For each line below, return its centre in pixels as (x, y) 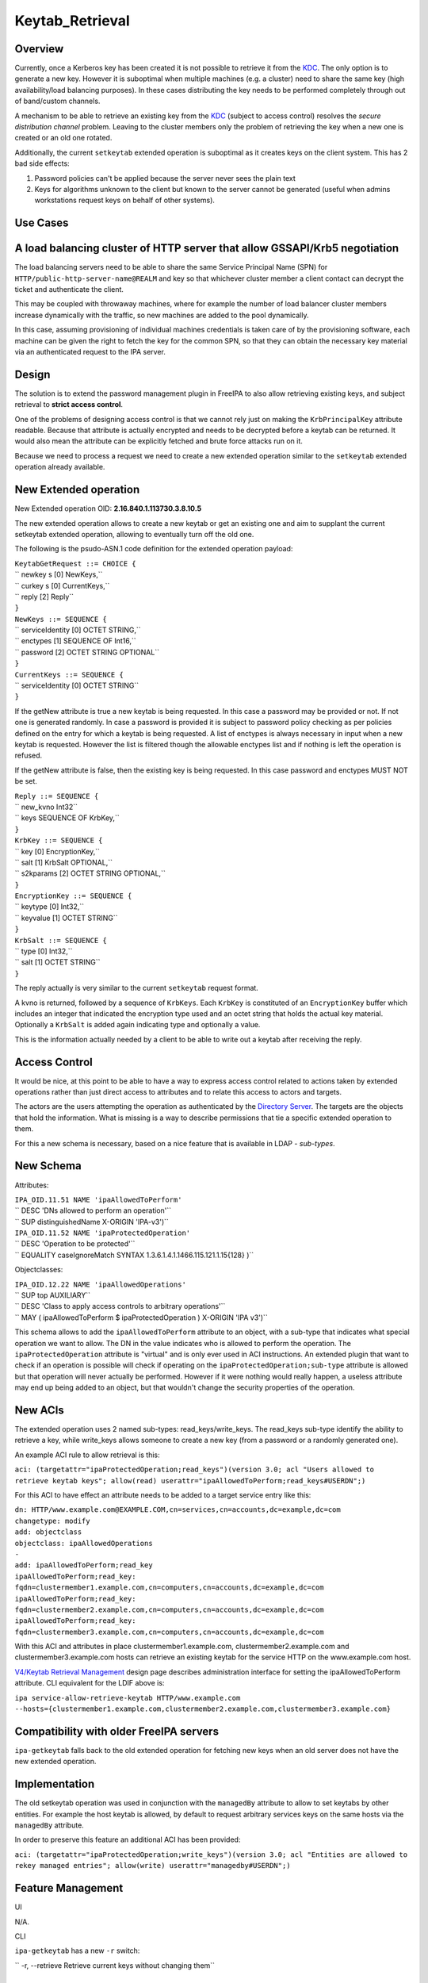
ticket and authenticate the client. (69, 290)
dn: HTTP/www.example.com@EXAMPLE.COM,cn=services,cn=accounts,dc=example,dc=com (178, 1510)
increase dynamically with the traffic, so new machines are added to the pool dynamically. (162, 315)
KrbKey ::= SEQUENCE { (59, 840)
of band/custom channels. (57, 101)
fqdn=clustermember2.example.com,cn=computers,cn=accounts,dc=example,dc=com (169, 1609)
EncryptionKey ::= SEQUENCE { (73, 896)
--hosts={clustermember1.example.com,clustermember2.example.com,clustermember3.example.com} (203, 1709)
